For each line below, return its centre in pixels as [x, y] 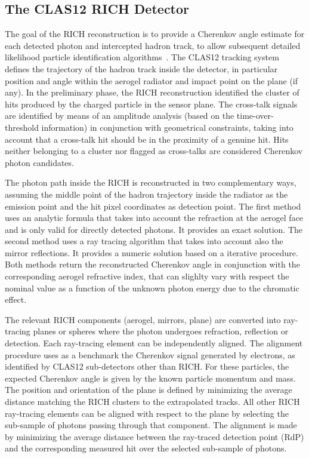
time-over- [255, 116]
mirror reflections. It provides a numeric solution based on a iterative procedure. [152, 252]
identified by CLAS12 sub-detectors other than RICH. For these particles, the [147, 366]
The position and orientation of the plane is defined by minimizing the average [149, 390]
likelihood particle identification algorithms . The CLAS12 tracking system [142, 57]
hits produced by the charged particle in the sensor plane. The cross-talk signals [151, 104]
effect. [16, 299]
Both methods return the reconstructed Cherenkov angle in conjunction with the [152, 264]
